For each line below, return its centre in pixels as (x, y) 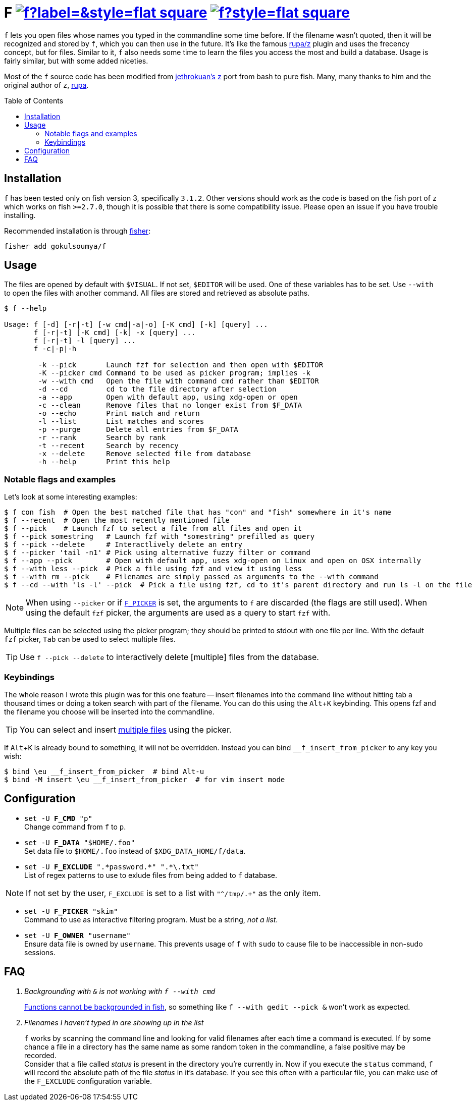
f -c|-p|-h (55, 349)
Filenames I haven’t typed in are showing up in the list (114, 1022)
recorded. (40, 1055)
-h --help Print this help (104, 462)
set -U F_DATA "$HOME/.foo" (80, 842)
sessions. (40, 952)
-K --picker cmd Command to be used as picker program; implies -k (174, 373)
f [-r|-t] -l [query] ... (85, 341)
